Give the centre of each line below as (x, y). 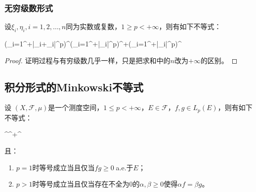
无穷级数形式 (29, 8)
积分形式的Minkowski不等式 (74, 87)
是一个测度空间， (76, 107)
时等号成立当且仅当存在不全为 (81, 184)
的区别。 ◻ (219, 60)
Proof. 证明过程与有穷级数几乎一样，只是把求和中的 (87, 60)
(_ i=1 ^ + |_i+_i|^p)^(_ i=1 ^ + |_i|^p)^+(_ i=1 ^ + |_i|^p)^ (93, 44)
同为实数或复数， (94, 26)
